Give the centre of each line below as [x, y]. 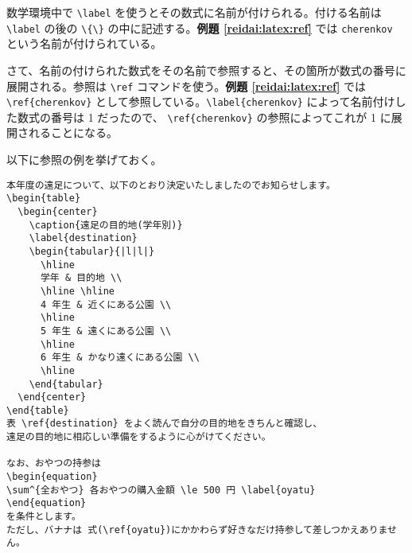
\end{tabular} [66, 384]
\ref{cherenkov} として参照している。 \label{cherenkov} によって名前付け [201, 101]
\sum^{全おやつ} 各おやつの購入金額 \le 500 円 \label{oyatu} [161, 490]
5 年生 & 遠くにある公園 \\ [106, 331]
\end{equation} [47, 503]
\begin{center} [58, 211]
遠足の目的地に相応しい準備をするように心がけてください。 [139, 437]
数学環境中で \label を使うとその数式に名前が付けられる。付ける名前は [194, 12]
